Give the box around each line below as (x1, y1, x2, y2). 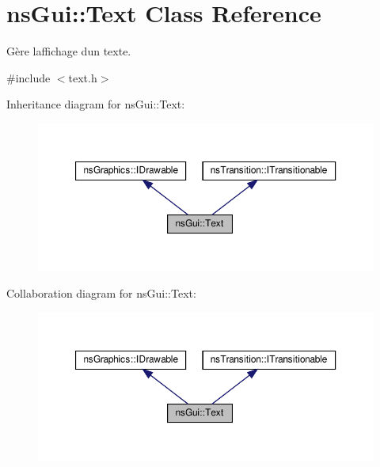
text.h (68, 69, 97, 85)
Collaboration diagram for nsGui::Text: (6, 285, 196, 302)
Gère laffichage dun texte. (6, 43, 131, 59)
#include (6, 69, 51, 85)
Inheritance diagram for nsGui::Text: (6, 96, 185, 112)
